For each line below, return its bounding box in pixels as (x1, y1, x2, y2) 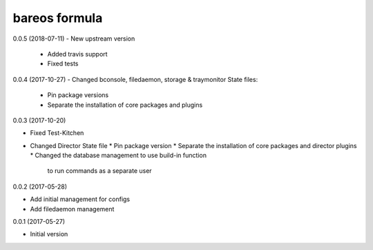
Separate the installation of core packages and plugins (47, 101, 203, 109)
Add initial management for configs (30, 195, 131, 203)
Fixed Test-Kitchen (30, 129, 84, 137)
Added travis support (47, 50, 108, 58)
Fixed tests (47, 59, 79, 68)
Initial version (30, 230, 68, 238)
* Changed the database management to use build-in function (30, 152, 207, 160)
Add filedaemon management (30, 205, 115, 213)
